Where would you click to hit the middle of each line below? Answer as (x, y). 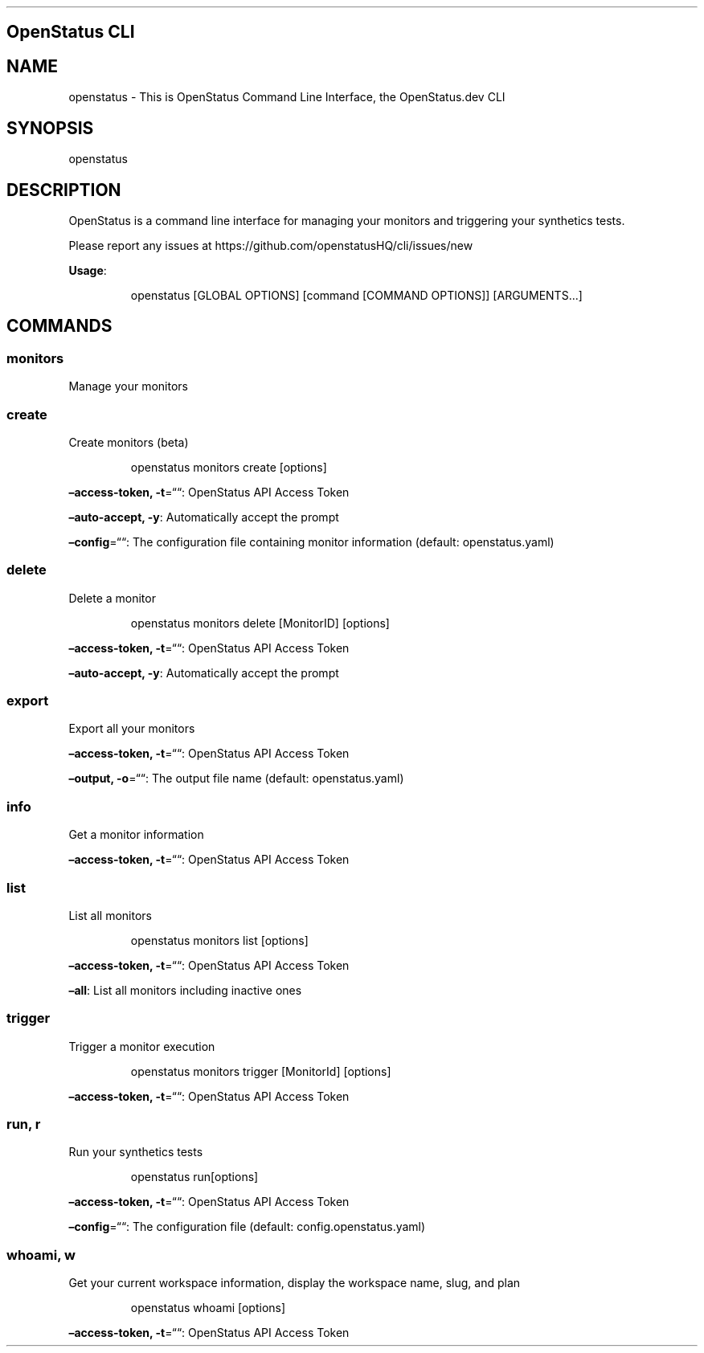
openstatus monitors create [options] (229, 467)
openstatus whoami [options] (208, 1308)
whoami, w (41, 1255)
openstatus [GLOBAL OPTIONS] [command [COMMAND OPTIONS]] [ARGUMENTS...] (356, 295)
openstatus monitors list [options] (219, 940)
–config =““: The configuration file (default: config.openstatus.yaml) (247, 1227)
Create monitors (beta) (129, 442)
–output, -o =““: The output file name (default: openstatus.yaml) (236, 779)
